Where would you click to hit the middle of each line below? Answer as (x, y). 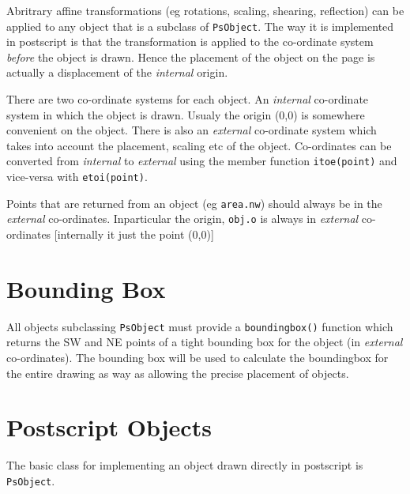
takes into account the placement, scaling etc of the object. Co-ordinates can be (199, 145)
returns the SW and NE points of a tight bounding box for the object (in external (205, 342)
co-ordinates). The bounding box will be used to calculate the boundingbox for (197, 357)
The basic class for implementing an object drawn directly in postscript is (185, 465)
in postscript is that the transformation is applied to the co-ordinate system (190, 41)
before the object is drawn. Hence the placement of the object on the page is (191, 57)
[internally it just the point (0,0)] (134, 234)
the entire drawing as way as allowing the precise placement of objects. (178, 373)
